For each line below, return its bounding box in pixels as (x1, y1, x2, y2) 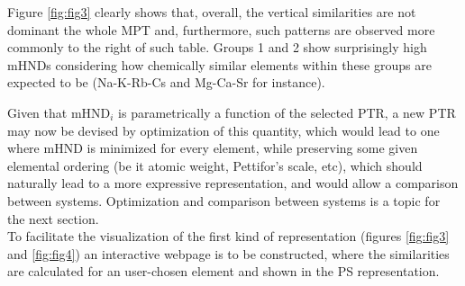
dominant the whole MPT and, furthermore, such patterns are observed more (7, 20, 435, 39)
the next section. (7, 209, 99, 228)
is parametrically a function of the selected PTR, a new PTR (118, 103, 456, 121)
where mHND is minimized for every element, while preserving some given (7, 139, 418, 157)
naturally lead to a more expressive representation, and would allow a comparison (7, 174, 459, 192)
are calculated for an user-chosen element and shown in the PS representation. (7, 262, 440, 281)
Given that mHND (7, 103, 111, 121)
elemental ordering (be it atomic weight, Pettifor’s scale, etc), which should (7, 156, 423, 174)
